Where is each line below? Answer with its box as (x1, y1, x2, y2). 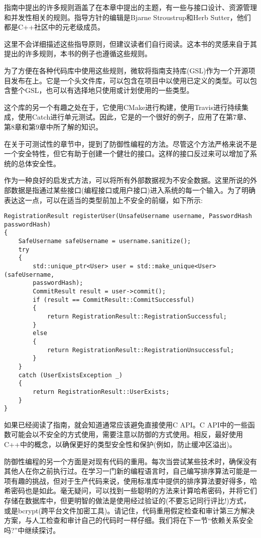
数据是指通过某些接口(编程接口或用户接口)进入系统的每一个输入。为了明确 (11, 184, 255, 195)
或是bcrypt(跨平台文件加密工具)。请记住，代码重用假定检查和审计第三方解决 (4, 505, 255, 515)
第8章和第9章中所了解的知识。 (4, 121, 102, 132)
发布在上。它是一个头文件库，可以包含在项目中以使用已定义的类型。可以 (11, 75, 250, 85)
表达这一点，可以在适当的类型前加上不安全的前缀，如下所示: (4, 194, 203, 205)
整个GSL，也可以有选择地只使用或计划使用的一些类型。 (11, 85, 194, 95)
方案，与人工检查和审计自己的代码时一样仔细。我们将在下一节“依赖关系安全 (4, 515, 253, 525)
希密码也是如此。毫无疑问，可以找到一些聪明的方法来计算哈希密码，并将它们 (4, 485, 257, 496)
